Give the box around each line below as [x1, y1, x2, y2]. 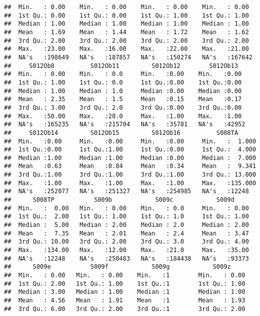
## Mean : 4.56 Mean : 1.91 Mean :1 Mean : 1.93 [4, 296, 245, 304]
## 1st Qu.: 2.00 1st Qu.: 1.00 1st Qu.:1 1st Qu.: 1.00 [4, 280, 245, 287]
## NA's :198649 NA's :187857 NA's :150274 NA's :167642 [4, 53, 252, 61]
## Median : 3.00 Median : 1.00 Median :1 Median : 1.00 [4, 288, 245, 296]
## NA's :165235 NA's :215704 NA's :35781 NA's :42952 [4, 121, 245, 128]
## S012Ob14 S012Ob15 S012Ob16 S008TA [4, 129, 238, 136]
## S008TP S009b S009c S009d [4, 196, 235, 204]
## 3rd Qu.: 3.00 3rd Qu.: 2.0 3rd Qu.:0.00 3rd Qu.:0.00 [4, 104, 242, 111]
